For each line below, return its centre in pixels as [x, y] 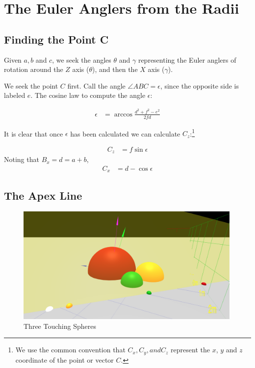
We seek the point [31, 85]
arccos [123, 114]
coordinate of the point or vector [64, 359]
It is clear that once [34, 133]
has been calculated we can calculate [125, 133]
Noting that [22, 159]
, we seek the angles [82, 59]
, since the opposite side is [200, 85]
